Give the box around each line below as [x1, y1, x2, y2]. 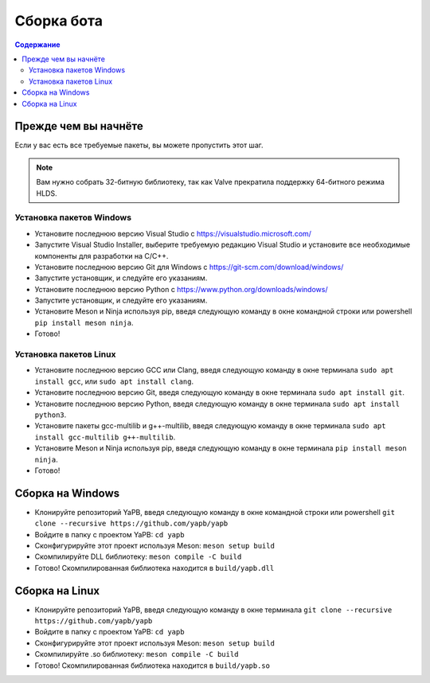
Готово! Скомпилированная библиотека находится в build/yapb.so [34, 661, 271, 670]
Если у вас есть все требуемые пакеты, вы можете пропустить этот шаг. [14, 140, 264, 150]
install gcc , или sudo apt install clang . [34, 377, 194, 386]
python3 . [34, 410, 67, 420]
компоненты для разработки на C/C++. [34, 251, 169, 260]
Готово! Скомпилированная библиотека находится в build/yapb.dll [34, 563, 275, 572]
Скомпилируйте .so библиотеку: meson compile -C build [34, 650, 239, 659]
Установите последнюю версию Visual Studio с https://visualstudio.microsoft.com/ [34, 228, 312, 238]
